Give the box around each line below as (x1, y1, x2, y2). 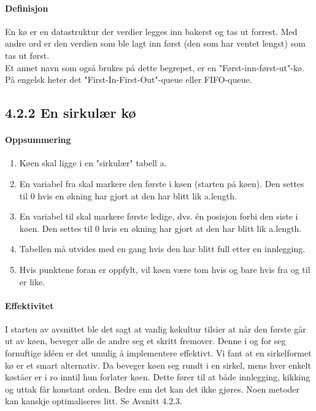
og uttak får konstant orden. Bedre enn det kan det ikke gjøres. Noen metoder (5, 382, 300, 395)
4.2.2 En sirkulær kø (5, 103, 136, 122)
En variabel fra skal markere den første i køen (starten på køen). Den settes (19, 177, 304, 190)
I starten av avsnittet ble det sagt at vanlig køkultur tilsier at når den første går (5, 322, 306, 335)
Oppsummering (5, 133, 71, 146)
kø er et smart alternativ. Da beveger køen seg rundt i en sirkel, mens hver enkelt (5, 358, 311, 371)
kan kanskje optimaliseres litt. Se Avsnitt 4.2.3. (5, 394, 182, 407)
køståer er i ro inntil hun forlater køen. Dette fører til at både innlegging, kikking (5, 371, 310, 383)
